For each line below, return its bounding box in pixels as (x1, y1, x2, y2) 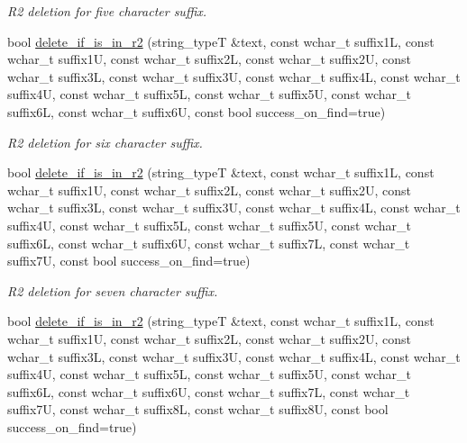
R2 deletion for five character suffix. (7, 2, 207, 20)
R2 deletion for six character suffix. (7, 132, 203, 151)
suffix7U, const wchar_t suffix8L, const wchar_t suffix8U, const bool (7, 400, 389, 419)
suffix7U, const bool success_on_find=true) (7, 251, 251, 270)
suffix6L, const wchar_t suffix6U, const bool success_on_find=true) (7, 102, 386, 121)
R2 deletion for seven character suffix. (7, 281, 218, 300)
